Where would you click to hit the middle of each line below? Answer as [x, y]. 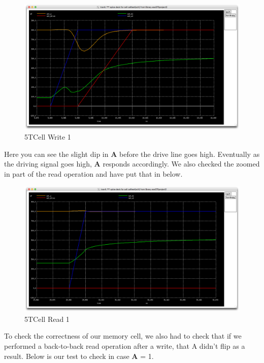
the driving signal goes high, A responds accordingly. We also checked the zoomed [132, 164]
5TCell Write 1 [48, 137]
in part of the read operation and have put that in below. [93, 173]
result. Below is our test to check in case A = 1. [79, 356]
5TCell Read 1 [47, 319]
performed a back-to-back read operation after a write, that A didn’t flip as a [125, 345]
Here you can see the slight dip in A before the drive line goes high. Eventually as [132, 154]
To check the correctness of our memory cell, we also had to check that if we [123, 336]
